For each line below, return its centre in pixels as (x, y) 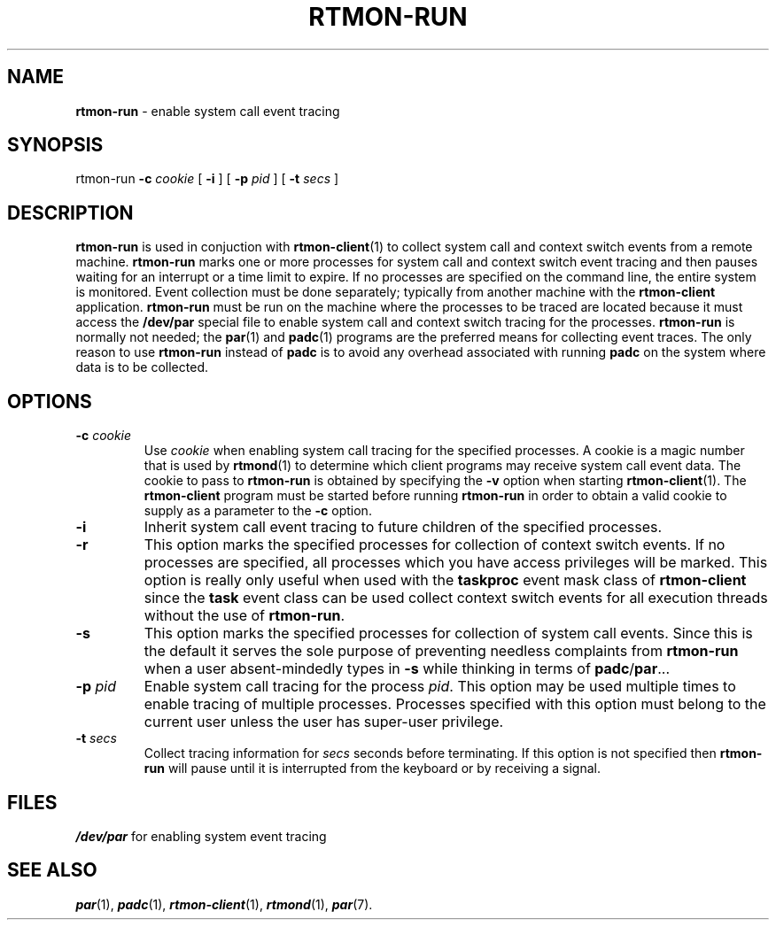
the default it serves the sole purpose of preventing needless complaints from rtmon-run (441, 651)
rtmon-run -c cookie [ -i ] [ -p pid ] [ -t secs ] (207, 179)
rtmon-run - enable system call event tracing (208, 111)
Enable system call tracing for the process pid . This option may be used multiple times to (440, 687)
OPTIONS (50, 401)
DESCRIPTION (70, 212)
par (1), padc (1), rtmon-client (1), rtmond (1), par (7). (224, 904)
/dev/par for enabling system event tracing (201, 836)
